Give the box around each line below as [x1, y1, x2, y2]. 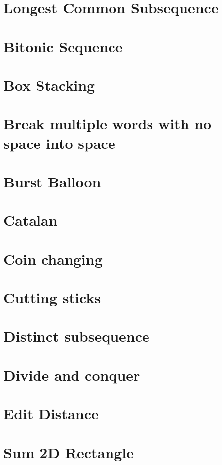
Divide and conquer [3, 364, 140, 385]
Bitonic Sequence [3, 36, 123, 56]
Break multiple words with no [3, 113, 212, 134]
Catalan [3, 210, 58, 230]
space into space [3, 133, 115, 153]
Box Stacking [3, 74, 95, 95]
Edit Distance [3, 403, 99, 424]
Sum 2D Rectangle [3, 442, 134, 462]
